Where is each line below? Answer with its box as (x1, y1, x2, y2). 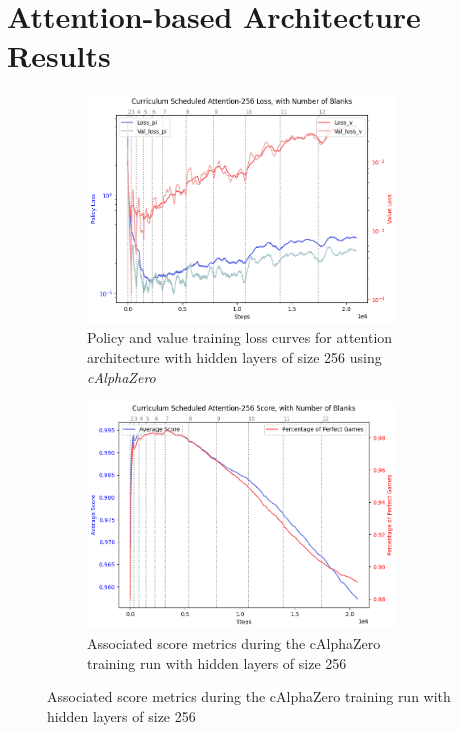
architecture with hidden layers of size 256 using (87, 346, 382, 367)
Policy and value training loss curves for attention (87, 327, 393, 348)
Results (7, 35, 111, 76)
